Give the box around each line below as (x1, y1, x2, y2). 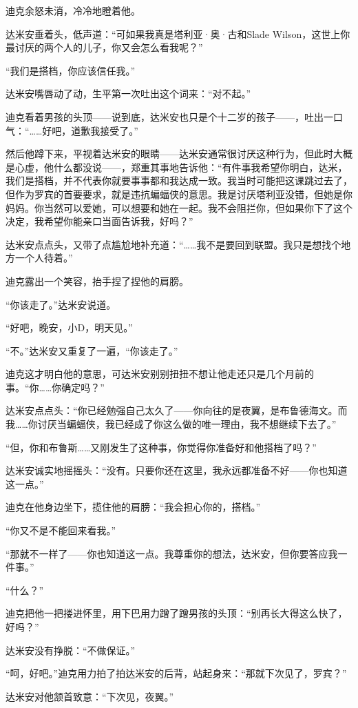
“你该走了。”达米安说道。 (6, 297, 116, 311)
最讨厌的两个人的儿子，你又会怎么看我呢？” (6, 40, 203, 55)
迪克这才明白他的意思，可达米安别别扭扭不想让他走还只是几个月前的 (6, 366, 314, 381)
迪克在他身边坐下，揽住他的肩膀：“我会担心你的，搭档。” (6, 500, 261, 514)
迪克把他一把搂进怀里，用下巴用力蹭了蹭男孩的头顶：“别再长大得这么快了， (6, 606, 348, 620)
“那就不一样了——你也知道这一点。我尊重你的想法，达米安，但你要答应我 (6, 546, 338, 560)
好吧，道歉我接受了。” (42, 123, 138, 137)
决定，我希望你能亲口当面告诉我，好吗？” (6, 214, 193, 228)
